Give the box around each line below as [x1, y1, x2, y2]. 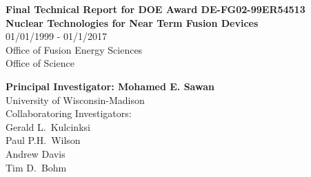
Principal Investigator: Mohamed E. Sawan [6, 79, 214, 93]
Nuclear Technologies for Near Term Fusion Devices [6, 15, 259, 30]
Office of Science [6, 56, 74, 70]
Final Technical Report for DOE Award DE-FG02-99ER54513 [6, 2, 305, 16]
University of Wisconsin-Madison [6, 92, 145, 107]
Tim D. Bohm [6, 160, 67, 174]
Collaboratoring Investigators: [6, 106, 132, 121]
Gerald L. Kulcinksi [6, 119, 90, 134]
